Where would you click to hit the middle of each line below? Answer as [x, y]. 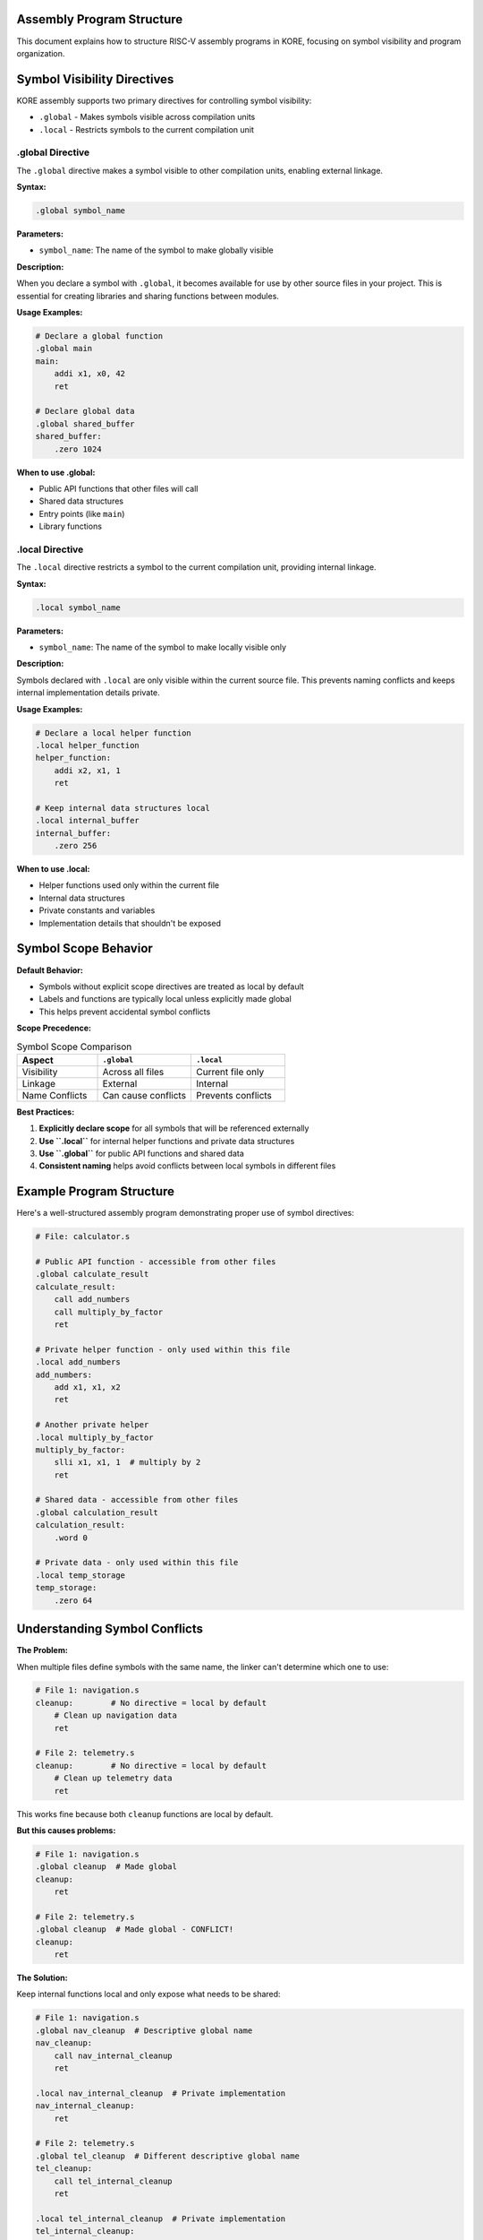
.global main [64, 349]
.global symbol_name [80, 211]
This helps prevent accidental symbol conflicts [125, 1012]
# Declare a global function [99, 336]
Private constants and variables [97, 910]
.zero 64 [73, 1600]
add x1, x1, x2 [87, 1387]
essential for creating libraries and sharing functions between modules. [148, 296]
